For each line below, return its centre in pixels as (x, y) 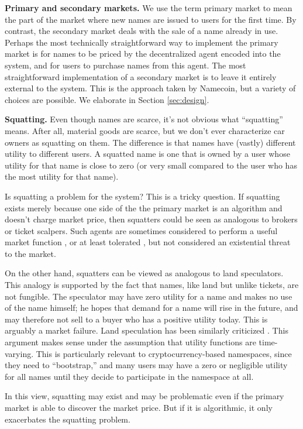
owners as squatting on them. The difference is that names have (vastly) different (150, 142)
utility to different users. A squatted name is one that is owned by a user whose (147, 154)
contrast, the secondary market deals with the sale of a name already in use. (142, 31)
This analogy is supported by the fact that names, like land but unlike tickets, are (152, 285)
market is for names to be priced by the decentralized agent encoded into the (143, 54)
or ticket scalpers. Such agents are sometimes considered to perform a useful (141, 230)
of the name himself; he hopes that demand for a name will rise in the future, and (151, 308)
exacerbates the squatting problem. (68, 419)
